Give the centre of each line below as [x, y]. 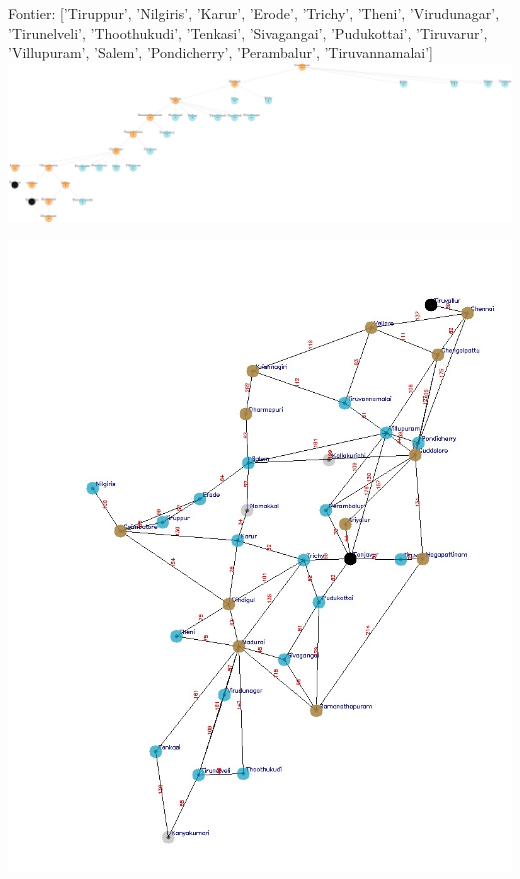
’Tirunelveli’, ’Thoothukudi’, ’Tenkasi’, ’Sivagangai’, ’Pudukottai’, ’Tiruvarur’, [248, 32]
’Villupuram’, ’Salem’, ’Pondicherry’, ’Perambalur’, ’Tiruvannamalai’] [221, 52]
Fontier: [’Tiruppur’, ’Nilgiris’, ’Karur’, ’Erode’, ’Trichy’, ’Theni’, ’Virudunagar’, [254, 13]
